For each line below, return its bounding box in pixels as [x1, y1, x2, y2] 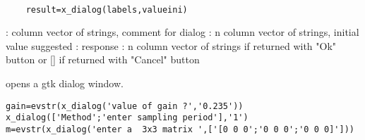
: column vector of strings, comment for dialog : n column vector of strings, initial [6, 25, 359, 39]
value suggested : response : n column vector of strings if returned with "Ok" [6, 38, 337, 53]
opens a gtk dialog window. [6, 76, 124, 91]
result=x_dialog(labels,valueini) [25, 4, 188, 15]
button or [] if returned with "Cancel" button [6, 52, 200, 67]
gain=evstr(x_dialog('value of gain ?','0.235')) [6, 101, 244, 111]
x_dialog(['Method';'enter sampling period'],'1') [6, 113, 249, 123]
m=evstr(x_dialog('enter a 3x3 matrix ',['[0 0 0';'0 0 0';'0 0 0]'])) [6, 124, 354, 134]
